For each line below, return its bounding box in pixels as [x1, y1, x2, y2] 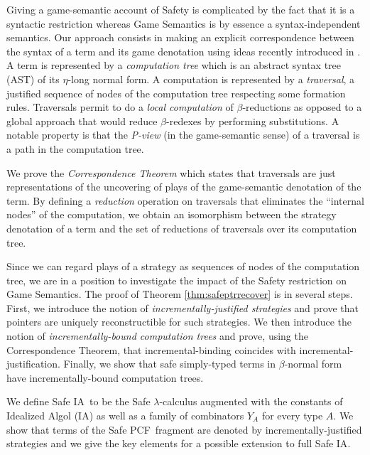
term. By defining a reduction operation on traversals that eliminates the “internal [6, 193, 364, 208]
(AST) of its [6, 71, 60, 86]
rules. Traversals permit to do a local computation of [6, 100, 234, 114]
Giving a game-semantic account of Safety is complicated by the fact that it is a [6, 2, 355, 16]
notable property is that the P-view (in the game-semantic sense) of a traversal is [6, 127, 360, 142]
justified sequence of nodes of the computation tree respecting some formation [6, 85, 346, 100]
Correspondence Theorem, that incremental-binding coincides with [6, 342, 296, 357]
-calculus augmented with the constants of [159, 394, 343, 409]
